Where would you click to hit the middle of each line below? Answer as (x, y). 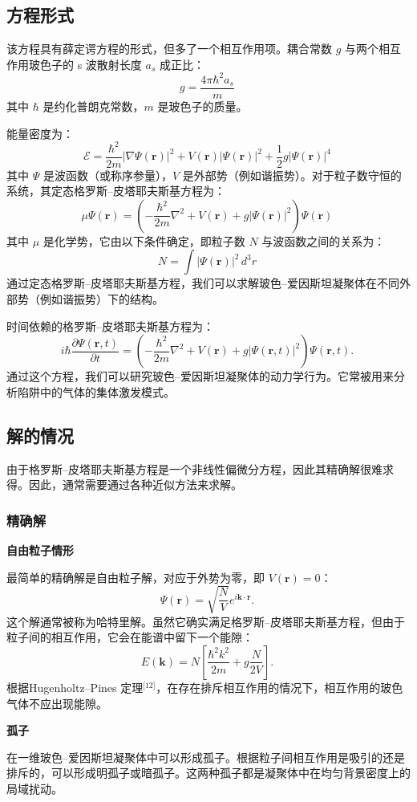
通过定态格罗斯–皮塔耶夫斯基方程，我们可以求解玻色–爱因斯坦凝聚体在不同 (203, 283)
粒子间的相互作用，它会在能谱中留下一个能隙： (130, 637)
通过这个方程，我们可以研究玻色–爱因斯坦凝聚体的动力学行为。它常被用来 (200, 376)
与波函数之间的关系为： (324, 240)
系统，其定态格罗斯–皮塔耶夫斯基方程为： (116, 191)
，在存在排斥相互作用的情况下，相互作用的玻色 (279, 687)
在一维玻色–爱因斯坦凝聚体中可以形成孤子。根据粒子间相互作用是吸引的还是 (206, 757)
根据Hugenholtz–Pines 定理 (75, 687)
